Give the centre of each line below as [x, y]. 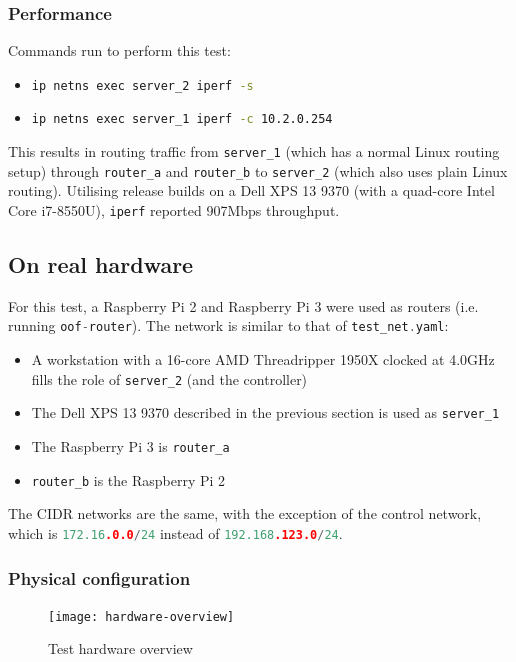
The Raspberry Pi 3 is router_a [130, 446]
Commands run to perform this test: [119, 50]
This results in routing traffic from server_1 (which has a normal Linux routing [254, 151]
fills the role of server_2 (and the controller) [169, 378]
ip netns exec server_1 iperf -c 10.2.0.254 [182, 119]
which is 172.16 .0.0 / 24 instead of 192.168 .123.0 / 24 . [175, 532]
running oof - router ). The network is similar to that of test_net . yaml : [228, 325]
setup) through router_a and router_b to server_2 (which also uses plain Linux [258, 170]
